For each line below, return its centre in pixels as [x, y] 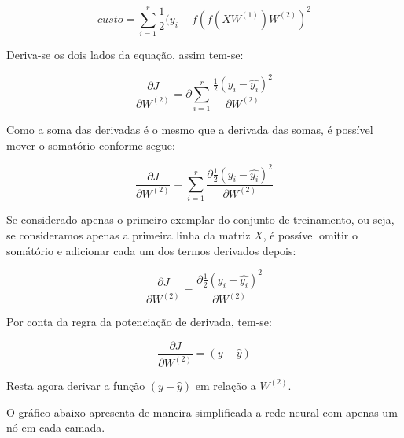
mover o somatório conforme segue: [91, 145]
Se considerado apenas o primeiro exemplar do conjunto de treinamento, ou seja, [200, 219]
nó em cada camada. [56, 427]
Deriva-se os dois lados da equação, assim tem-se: [125, 55]
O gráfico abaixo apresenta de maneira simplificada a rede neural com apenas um [202, 412]
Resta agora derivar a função [76, 385]
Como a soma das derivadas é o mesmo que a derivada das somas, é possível [190, 129]
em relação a [226, 385]
